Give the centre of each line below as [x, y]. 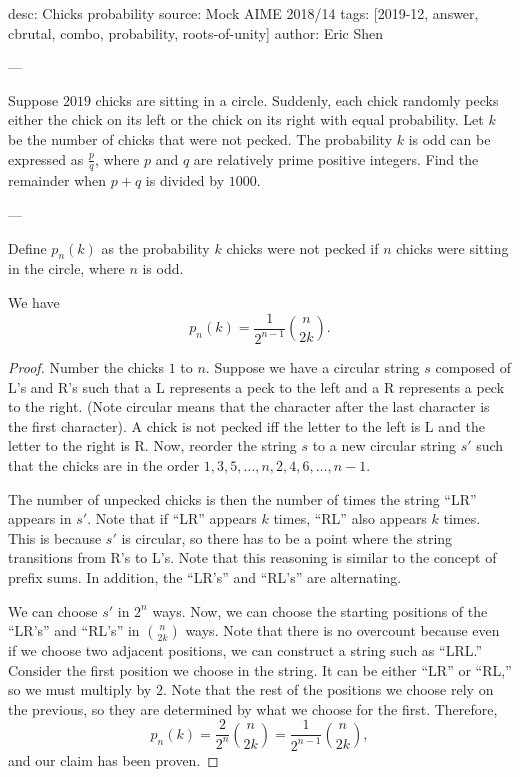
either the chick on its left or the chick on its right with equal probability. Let [246, 119]
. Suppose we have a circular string [312, 366]
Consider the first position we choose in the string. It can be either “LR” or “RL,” [260, 669]
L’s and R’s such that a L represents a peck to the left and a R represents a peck [256, 386]
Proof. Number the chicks [86, 366]
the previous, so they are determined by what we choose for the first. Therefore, [253, 708]
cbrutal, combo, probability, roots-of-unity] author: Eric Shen [196, 32]
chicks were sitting [452, 247]
